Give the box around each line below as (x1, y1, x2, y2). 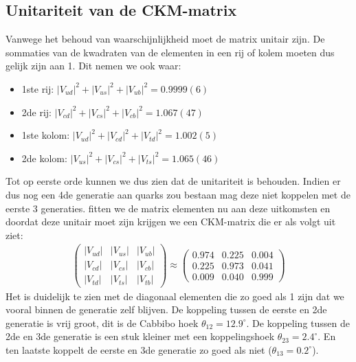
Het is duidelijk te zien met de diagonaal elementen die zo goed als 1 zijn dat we (5, 289, 344, 303)
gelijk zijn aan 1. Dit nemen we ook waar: (5, 58, 181, 73)
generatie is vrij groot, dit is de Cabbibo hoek (5, 315, 199, 330)
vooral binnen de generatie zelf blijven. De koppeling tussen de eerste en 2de (5, 302, 327, 317)
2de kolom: (21, 150, 67, 165)
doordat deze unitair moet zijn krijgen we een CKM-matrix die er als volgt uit (5, 214, 336, 229)
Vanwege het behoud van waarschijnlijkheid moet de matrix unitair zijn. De (5, 32, 325, 46)
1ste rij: (21, 81, 54, 95)
